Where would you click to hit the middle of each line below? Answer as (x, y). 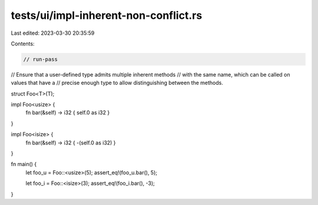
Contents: (23, 44)
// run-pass (41, 59)
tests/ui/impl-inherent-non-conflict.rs (107, 15)
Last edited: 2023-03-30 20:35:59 (53, 33)
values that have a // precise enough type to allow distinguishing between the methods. (117, 83)
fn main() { (24, 164)
